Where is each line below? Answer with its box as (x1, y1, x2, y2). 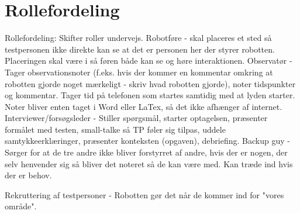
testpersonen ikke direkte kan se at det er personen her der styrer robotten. (5, 43, 275, 55)
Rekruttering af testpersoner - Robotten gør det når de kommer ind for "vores (5, 188, 284, 201)
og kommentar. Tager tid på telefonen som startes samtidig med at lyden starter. (5, 89, 295, 101)
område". (5, 200, 37, 212)
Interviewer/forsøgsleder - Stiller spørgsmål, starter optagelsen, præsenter (5, 112, 268, 124)
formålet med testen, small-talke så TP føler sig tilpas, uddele (5, 123, 226, 135)
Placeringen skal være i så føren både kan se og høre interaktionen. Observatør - (5, 54, 292, 67)
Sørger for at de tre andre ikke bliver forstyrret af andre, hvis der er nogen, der (5, 146, 288, 158)
